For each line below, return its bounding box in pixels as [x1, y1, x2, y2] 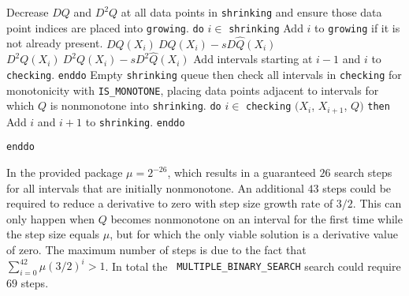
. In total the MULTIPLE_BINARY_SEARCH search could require [105, 257, 401, 274]
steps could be [322, 179, 392, 196]
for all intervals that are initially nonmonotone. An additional [6, 179, 304, 196]
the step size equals [6, 226, 100, 242]
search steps [334, 164, 392, 181]
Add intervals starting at [193, 51, 313, 67]
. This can [352, 195, 402, 212]
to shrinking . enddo [85, 113, 185, 129]
